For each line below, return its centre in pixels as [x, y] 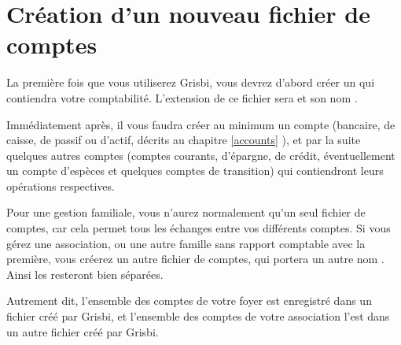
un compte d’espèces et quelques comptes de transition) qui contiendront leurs [195, 171]
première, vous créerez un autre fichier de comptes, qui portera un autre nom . [195, 259]
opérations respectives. [61, 185]
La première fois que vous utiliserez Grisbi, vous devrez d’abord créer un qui [191, 82]
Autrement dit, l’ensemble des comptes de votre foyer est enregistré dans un [189, 300]
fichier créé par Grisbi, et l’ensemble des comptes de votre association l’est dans [198, 316]
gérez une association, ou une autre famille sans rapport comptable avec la [186, 243]
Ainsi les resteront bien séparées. [85, 274]
